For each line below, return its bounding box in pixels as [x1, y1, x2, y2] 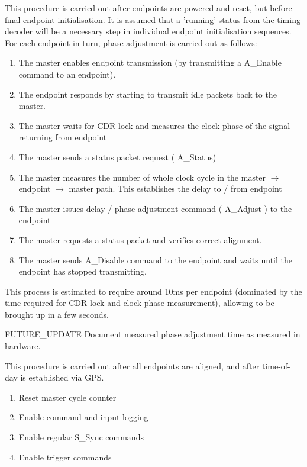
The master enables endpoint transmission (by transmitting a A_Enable [18, 56, 282, 69]
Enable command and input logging [18, 411, 148, 423]
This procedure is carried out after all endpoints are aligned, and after [5, 359, 260, 372]
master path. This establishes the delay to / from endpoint [69, 182, 282, 195]
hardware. [5, 340, 41, 352]
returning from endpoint [18, 131, 107, 143]
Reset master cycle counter [18, 391, 117, 403]
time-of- [261, 359, 290, 372]
